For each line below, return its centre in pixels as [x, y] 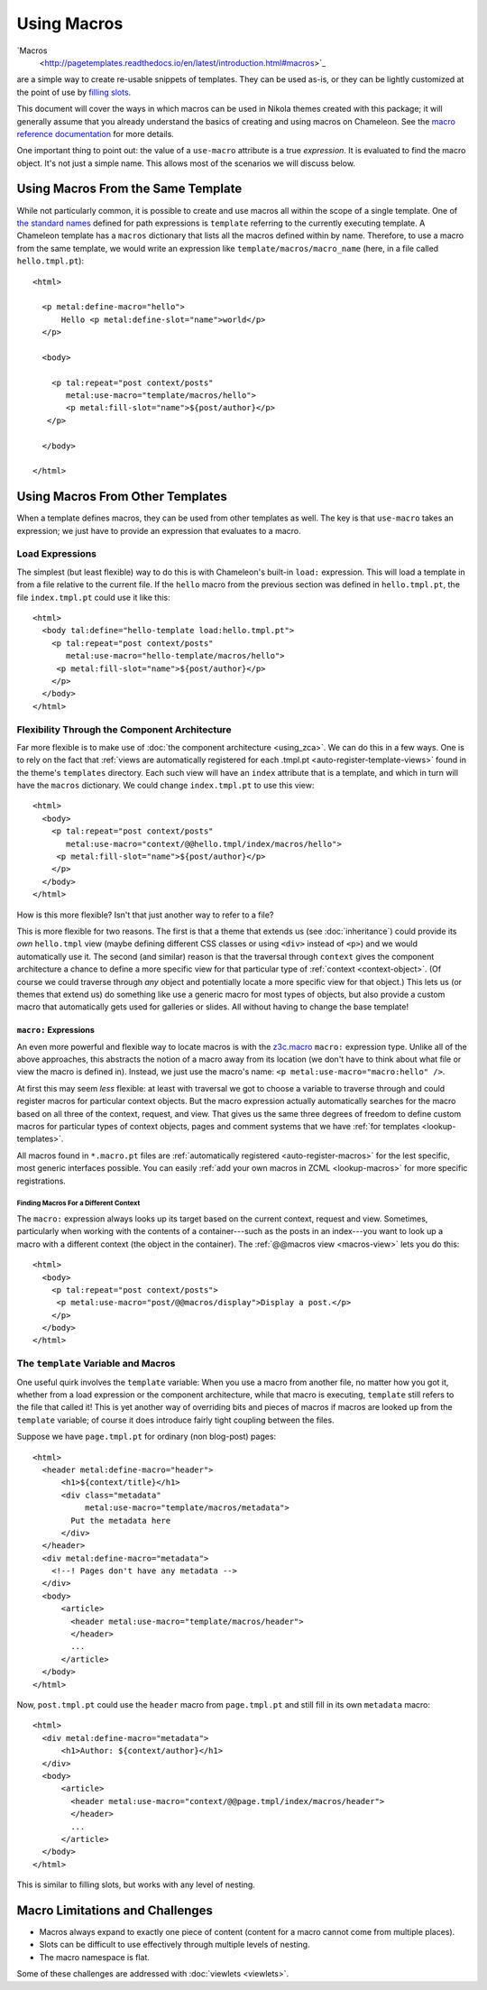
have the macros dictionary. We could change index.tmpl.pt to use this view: [165, 786]
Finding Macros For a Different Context [78, 1203]
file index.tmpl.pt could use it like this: [93, 597]
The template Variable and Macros [96, 1364]
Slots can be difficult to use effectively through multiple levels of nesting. [175, 1945]
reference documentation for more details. [96, 134]
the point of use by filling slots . [74, 92]
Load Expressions [57, 554]
